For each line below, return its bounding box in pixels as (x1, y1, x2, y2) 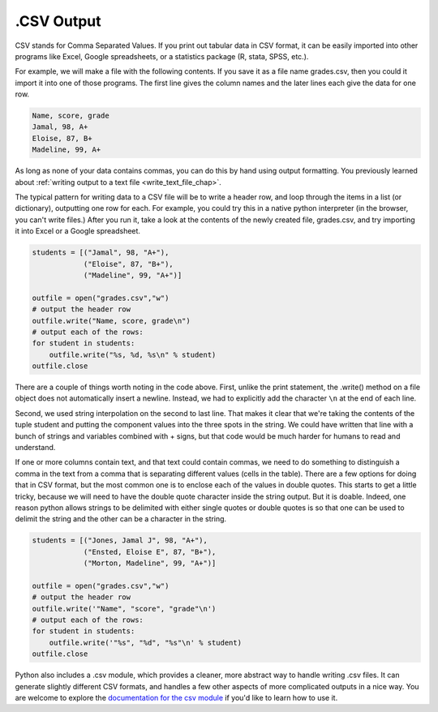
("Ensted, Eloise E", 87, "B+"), (83, 547, 217, 556)
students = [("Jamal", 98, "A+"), (32, 248, 170, 257)
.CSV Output (15, 12, 101, 30)
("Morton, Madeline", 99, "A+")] (83, 559, 217, 568)
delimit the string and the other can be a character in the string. (15, 514, 227, 524)
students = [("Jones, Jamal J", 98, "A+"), (32, 536, 208, 545)
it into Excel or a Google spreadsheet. (15, 226, 141, 236)
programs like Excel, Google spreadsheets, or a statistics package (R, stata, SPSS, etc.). (15, 51, 309, 61)
